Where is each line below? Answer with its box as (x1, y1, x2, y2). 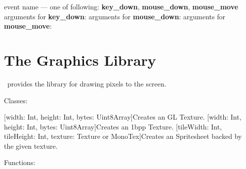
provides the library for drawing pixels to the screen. (7, 78, 166, 88)
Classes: (4, 95, 28, 105)
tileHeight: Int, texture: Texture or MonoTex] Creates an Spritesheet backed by (4, 131, 242, 141)
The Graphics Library (4, 49, 156, 70)
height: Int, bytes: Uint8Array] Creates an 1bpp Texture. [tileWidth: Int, (4, 121, 222, 131)
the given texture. (4, 140, 58, 151)
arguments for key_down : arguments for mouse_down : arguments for (4, 11, 225, 21)
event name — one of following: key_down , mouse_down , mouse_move (4, 1, 239, 11)
